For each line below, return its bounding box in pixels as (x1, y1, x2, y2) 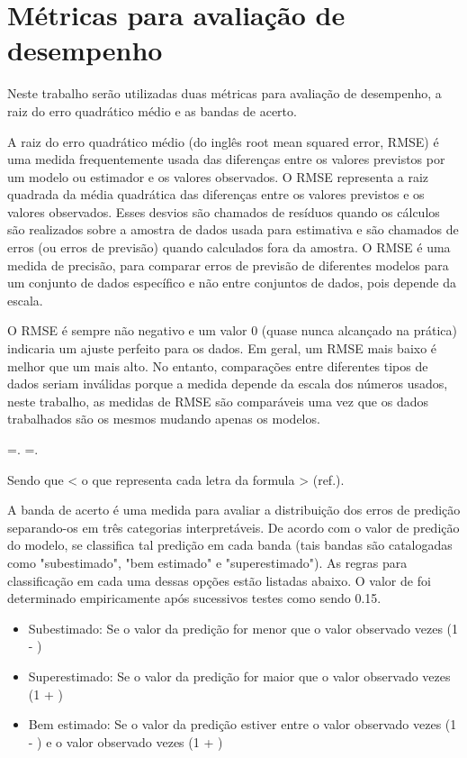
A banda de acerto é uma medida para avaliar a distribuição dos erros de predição (7, 500, 461, 519)
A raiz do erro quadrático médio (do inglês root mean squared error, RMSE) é (7, 132, 439, 151)
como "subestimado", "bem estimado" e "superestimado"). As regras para (7, 553, 408, 571)
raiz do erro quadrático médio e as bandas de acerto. (7, 101, 297, 120)
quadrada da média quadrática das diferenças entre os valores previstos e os (7, 185, 425, 204)
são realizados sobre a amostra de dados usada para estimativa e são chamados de (7, 220, 459, 239)
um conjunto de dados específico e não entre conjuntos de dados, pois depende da (7, 273, 456, 292)
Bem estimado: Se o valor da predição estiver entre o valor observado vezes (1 (28, 715, 457, 734)
